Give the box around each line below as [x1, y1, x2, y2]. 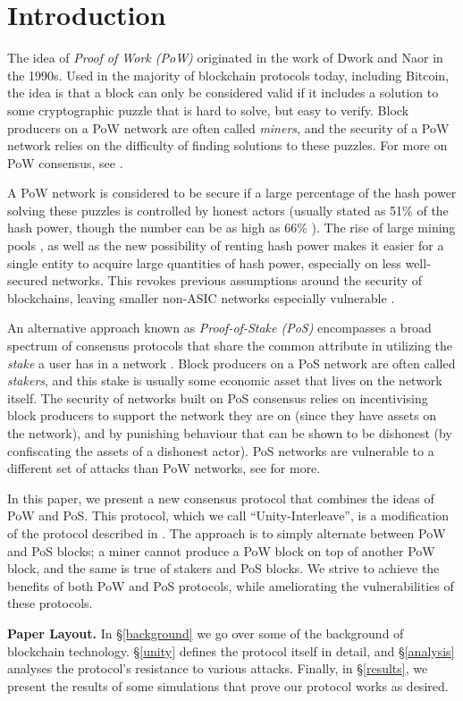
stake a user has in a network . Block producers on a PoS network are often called [7, 353, 456, 372]
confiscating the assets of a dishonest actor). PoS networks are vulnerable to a [7, 441, 434, 460]
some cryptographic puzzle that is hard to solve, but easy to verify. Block [7, 100, 409, 119]
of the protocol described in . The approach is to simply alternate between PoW [7, 523, 446, 542]
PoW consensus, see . [7, 153, 123, 172]
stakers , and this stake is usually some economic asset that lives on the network [7, 371, 442, 390]
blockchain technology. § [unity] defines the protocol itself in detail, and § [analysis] [7, 641, 455, 660]
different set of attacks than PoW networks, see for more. [7, 459, 321, 477]
